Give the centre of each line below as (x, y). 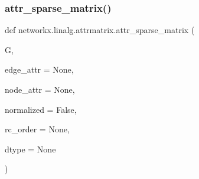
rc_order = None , (37, 129)
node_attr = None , (40, 89)
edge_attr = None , (39, 69)
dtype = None (30, 149)
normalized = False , (41, 109)
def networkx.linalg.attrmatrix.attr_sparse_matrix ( (100, 30)
